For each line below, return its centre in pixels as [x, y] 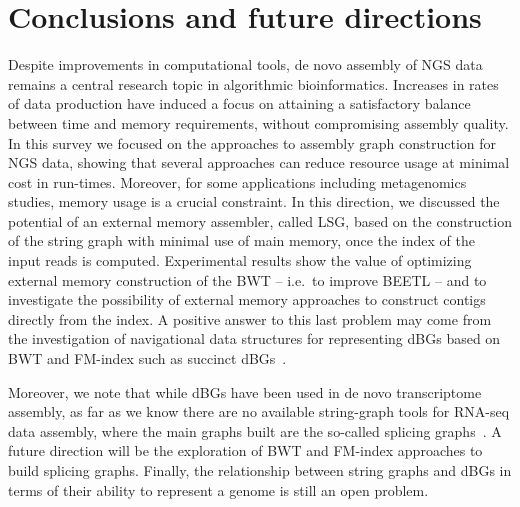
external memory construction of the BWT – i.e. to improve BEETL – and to [247, 279]
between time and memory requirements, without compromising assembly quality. [258, 122]
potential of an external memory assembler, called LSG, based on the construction [260, 220]
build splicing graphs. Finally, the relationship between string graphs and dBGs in [260, 470]
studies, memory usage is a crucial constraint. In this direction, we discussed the [254, 201]
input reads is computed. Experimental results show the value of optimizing [240, 260]
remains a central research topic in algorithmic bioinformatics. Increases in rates [253, 83]
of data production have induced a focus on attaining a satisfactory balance [239, 103]
